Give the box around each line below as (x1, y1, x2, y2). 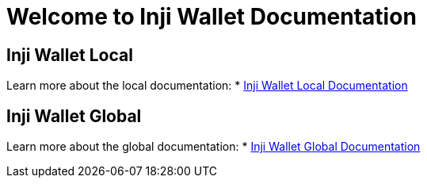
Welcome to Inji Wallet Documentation (6, 3, 417, 30)
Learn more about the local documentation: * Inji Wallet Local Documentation (6, 79, 408, 93)
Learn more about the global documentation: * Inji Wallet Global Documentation (6, 140, 421, 154)
